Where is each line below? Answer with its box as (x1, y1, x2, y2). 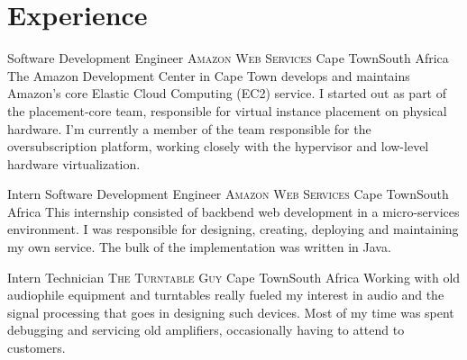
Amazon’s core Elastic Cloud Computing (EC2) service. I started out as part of (7, 84, 447, 103)
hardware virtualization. (7, 154, 141, 173)
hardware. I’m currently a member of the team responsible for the (7, 119, 371, 138)
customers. (7, 338, 66, 357)
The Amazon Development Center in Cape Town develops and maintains (7, 66, 410, 85)
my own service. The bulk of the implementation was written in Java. (7, 238, 391, 256)
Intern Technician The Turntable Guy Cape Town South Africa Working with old (7, 267, 461, 286)
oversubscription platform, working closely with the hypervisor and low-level (7, 137, 429, 156)
